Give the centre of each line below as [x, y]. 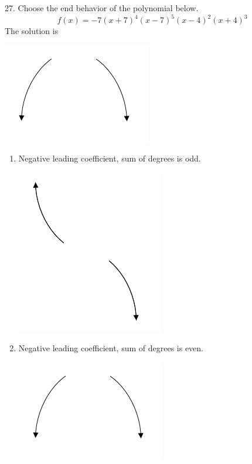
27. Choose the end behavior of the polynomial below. [102, 8]
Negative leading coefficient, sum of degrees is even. [111, 348]
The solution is [32, 31]
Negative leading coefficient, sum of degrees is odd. [110, 158]
